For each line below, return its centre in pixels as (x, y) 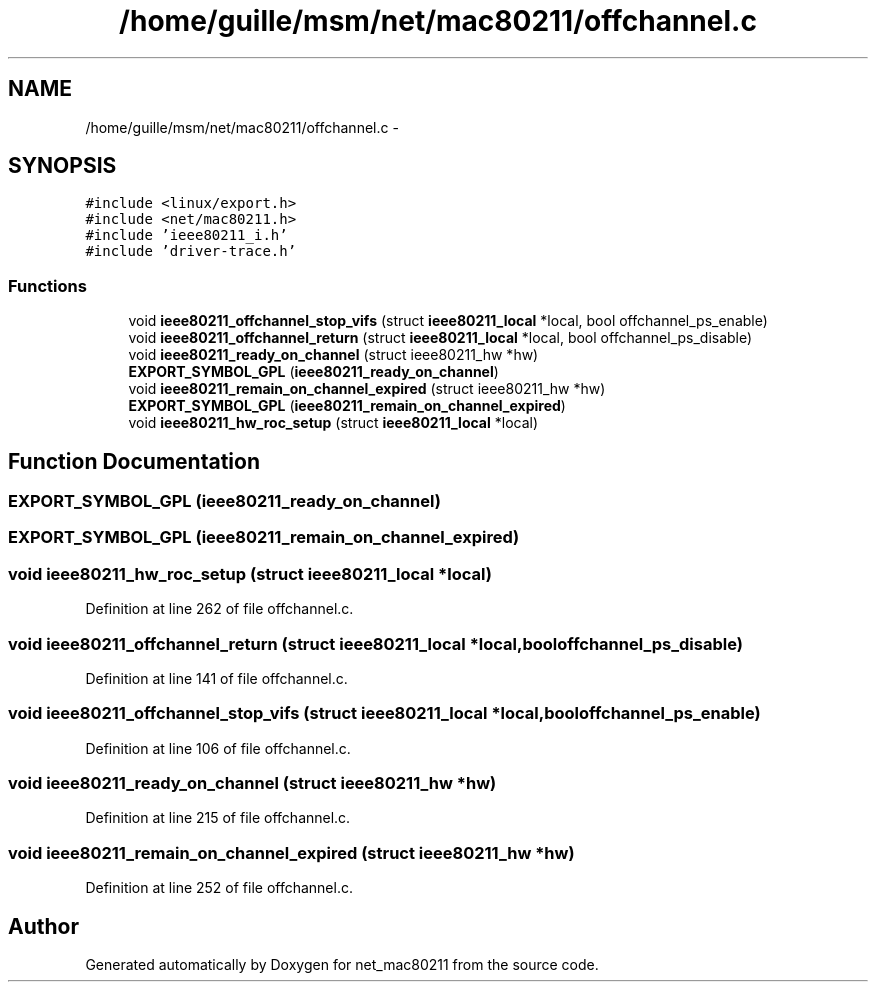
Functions (47, 285)
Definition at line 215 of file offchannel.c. (218, 818)
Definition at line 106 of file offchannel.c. (218, 748)
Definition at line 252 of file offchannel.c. (219, 888)
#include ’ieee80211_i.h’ (186, 235)
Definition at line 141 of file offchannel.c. (216, 678)
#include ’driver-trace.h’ (191, 251)
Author (43, 926)
